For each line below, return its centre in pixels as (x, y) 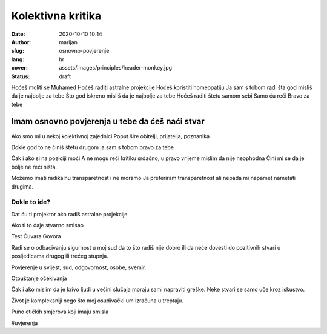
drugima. (22, 186)
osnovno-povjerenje (84, 51)
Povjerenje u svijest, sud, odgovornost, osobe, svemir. (79, 267)
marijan (68, 42)
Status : (21, 76)
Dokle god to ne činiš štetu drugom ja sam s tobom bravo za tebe (93, 147)
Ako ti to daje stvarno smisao (48, 225)
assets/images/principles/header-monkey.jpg (116, 68)
